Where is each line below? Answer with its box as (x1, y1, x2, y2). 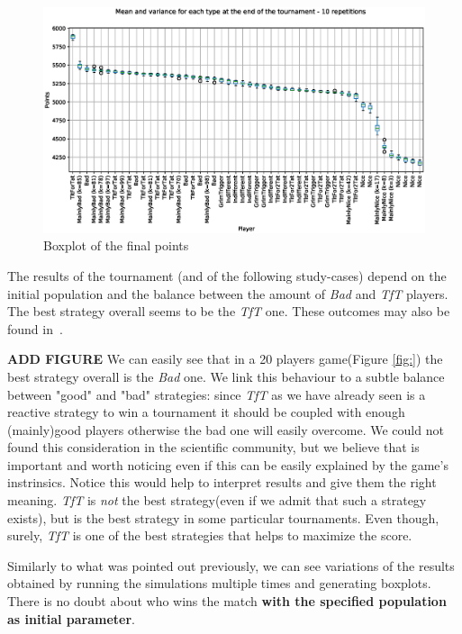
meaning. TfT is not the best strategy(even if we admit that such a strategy (7, 491, 427, 510)
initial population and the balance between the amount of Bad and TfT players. (7, 284, 448, 303)
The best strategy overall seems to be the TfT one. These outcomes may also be (7, 302, 450, 321)
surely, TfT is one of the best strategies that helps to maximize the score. (7, 526, 412, 545)
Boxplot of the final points (43, 236, 189, 255)
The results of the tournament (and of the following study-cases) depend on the (7, 266, 447, 285)
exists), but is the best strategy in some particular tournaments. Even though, (7, 508, 439, 527)
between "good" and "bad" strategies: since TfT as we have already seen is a (7, 385, 426, 403)
